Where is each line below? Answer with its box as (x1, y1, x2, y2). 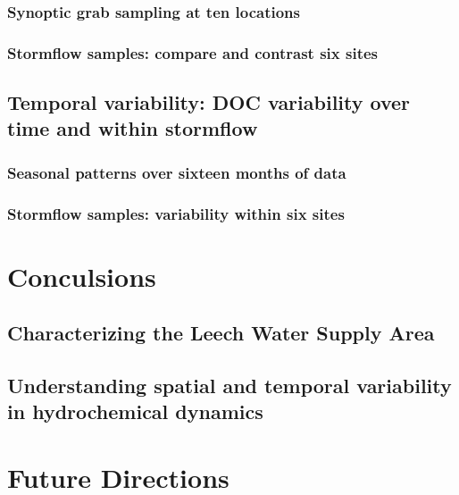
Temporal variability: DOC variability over (7, 88, 411, 116)
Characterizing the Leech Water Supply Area (7, 319, 435, 347)
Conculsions (7, 257, 156, 294)
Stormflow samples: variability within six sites (7, 202, 345, 224)
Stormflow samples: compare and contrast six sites (7, 41, 379, 63)
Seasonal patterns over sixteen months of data (7, 161, 346, 183)
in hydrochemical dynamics (7, 398, 263, 425)
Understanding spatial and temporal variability (7, 372, 452, 399)
